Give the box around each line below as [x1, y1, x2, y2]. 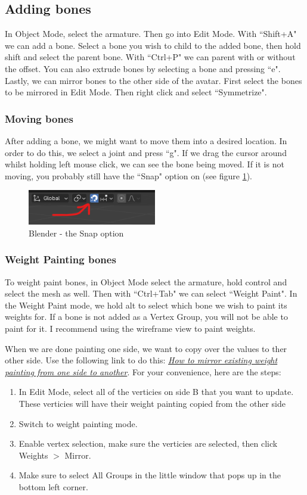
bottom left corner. [18, 480, 88, 493]
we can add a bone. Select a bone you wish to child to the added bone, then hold [5, 39, 301, 51]
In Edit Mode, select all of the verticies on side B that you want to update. [18, 385, 294, 398]
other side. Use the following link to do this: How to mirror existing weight [5, 354, 278, 366]
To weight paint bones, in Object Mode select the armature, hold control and [5, 275, 287, 288]
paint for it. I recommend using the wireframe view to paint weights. [5, 322, 256, 334]
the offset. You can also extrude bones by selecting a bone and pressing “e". [5, 62, 281, 74]
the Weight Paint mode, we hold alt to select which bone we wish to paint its [5, 298, 287, 311]
